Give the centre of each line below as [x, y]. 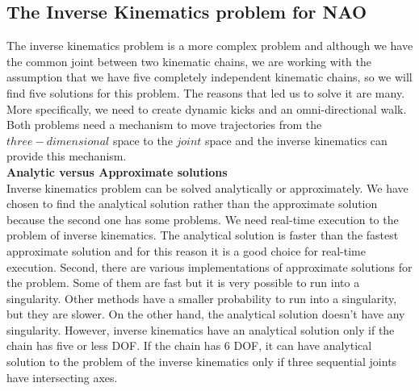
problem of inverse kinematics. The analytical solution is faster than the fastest [203, 235]
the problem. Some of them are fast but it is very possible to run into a [183, 283]
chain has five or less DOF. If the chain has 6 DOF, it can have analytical [189, 345]
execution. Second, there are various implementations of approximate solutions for [209, 266]
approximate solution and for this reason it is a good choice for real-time [186, 250]
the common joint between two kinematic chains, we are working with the [189, 61]
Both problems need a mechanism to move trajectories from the [164, 125]
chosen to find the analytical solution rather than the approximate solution [192, 204]
